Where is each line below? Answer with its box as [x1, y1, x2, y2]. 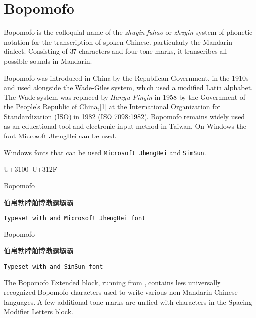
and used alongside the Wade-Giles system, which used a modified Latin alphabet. [4, 82, 253, 92]
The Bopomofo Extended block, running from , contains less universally [4, 277, 221, 287]
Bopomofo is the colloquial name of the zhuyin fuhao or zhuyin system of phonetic [4, 27, 253, 37]
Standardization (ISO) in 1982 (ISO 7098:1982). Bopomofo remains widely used [4, 111, 245, 121]
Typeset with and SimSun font [4, 263, 103, 270]
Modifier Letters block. [4, 306, 73, 317]
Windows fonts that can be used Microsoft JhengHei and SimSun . [4, 147, 206, 157]
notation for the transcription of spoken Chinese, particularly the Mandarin [4, 36, 232, 46]
